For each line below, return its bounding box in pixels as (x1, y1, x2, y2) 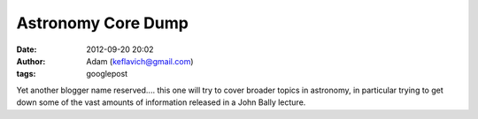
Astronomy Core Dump (16, 13, 189, 33)
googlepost (86, 69, 128, 79)
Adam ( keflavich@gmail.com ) (86, 56, 194, 66)
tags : (16, 69, 36, 79)
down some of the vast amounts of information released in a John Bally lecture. (16, 97, 306, 108)
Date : (16, 44, 37, 55)
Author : (16, 56, 46, 66)
